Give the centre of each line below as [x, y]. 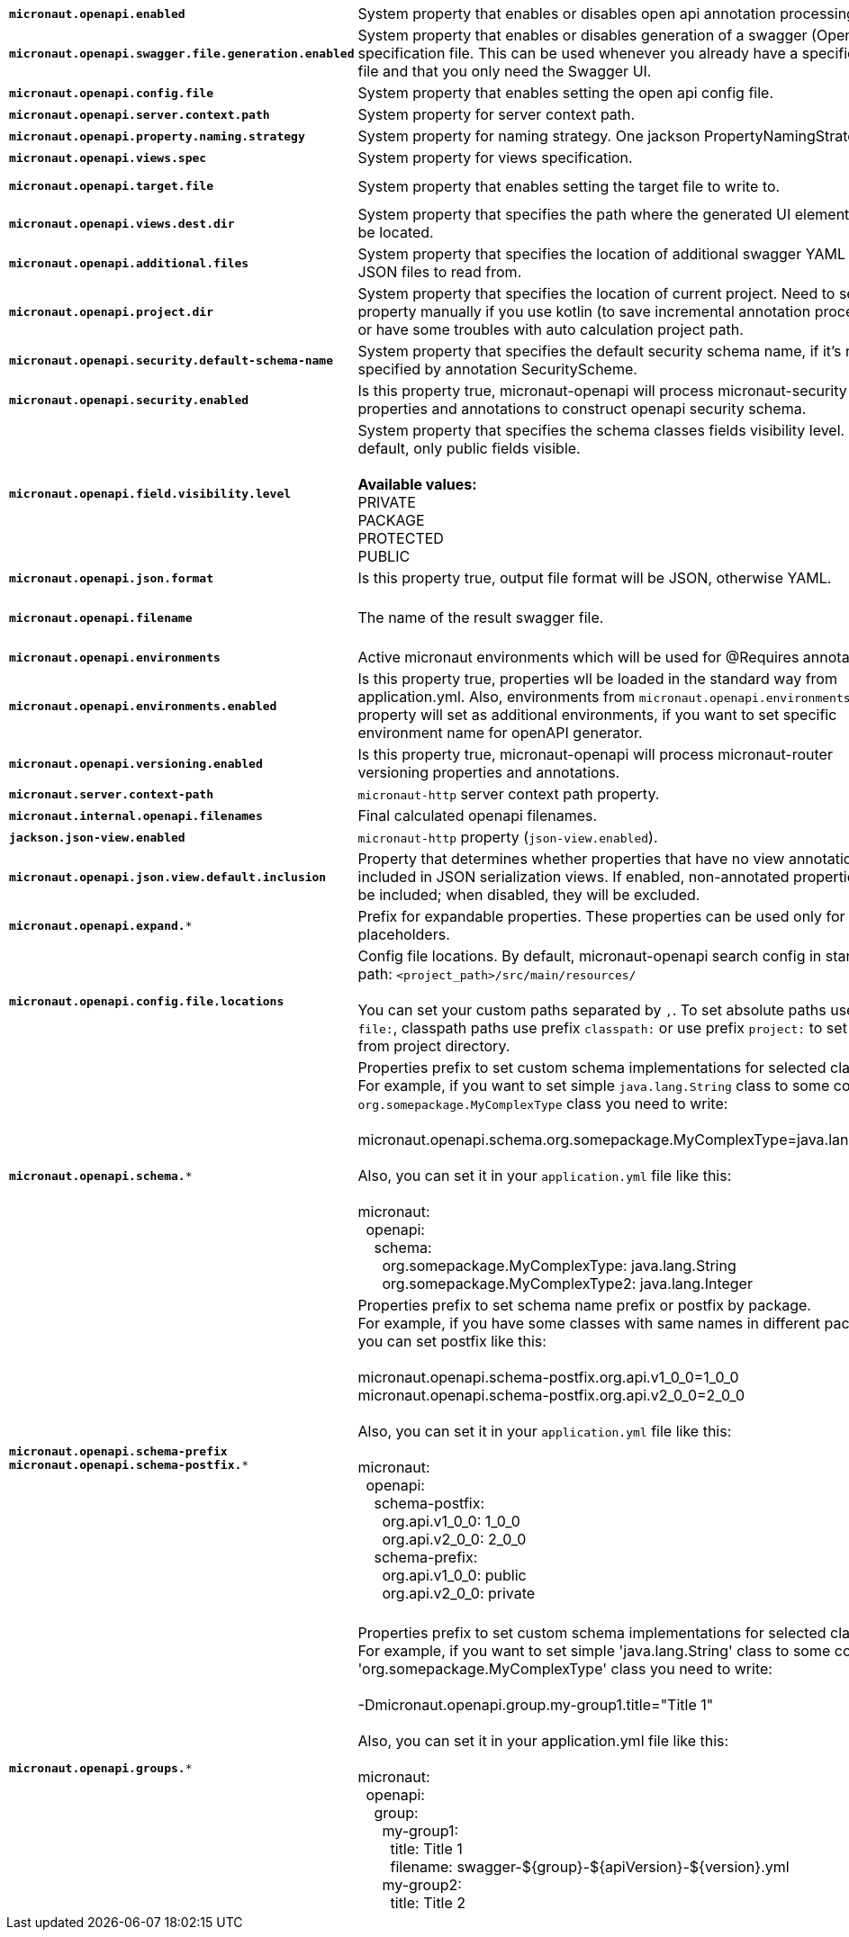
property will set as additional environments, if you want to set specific [597, 715]
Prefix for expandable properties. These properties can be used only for [601, 916]
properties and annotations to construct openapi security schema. [582, 409]
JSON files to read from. [440, 272]
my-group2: [422, 1885]
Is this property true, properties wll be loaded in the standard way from [597, 679]
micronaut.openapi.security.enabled [129, 400]
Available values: [417, 484]
